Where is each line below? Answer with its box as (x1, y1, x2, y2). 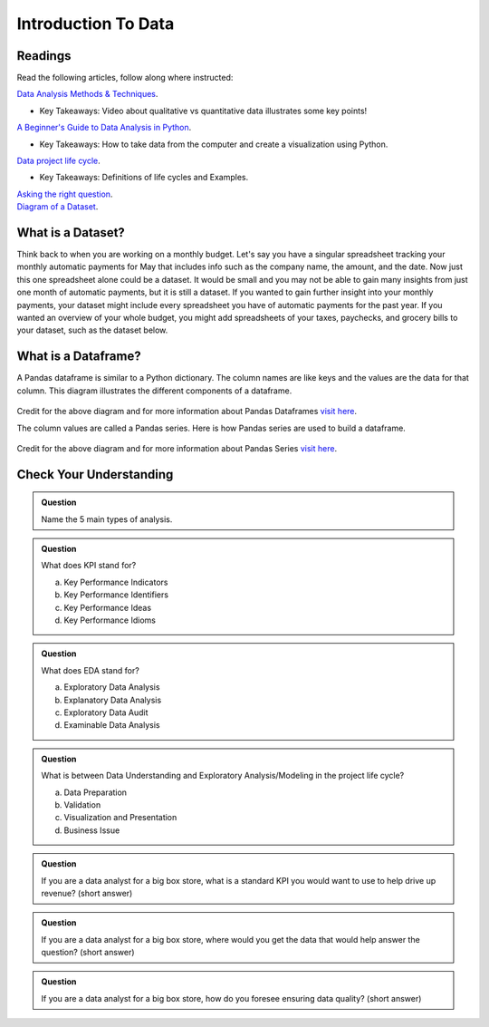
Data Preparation (63, 787, 127, 798)
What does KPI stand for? (41, 560, 137, 571)
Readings (16, 48, 72, 63)
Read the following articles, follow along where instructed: (16, 73, 234, 83)
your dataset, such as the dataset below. (16, 325, 168, 335)
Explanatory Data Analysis (63, 694, 162, 705)
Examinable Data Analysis (63, 720, 160, 731)
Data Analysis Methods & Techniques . (16, 89, 158, 100)
